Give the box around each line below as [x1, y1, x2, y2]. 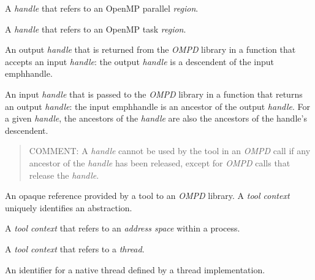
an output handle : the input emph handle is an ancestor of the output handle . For [5, 99, 310, 112]
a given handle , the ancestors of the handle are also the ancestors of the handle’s [5, 112, 307, 125]
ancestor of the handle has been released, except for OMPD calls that [29, 156, 290, 169]
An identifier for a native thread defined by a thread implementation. [5, 263, 265, 276]
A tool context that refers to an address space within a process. [5, 222, 240, 235]
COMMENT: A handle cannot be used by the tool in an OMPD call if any [29, 144, 311, 157]
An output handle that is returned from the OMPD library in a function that [5, 43, 296, 56]
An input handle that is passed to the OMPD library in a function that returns [5, 87, 303, 100]
